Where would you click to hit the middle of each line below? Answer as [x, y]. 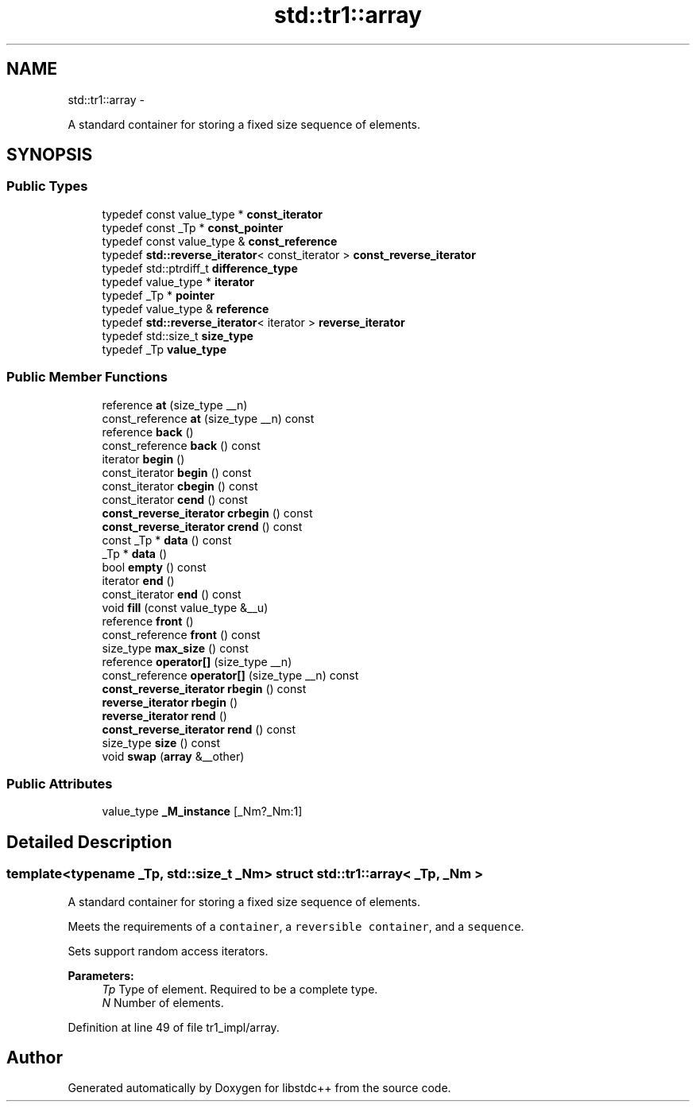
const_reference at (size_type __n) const [208, 418]
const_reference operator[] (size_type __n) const [230, 675]
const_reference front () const [181, 634]
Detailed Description [89, 842]
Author [35, 1057]
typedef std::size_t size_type [178, 335]
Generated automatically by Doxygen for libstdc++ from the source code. [259, 1088]
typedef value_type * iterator [178, 281]
